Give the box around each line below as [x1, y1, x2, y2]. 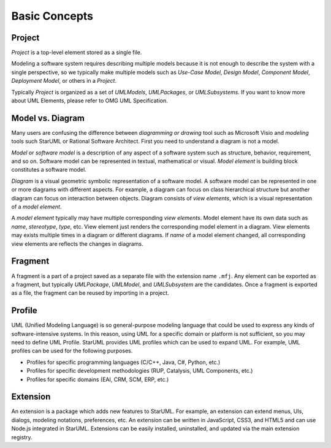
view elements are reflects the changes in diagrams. [11, 240, 143, 248]
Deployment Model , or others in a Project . [11, 77, 116, 85]
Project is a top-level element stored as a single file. [11, 49, 142, 56]
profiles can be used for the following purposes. [11, 347, 133, 355]
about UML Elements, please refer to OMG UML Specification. [11, 97, 168, 104]
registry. [11, 433, 32, 441]
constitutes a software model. [11, 166, 87, 173]
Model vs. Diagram [11, 113, 85, 123]
